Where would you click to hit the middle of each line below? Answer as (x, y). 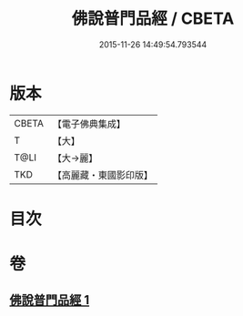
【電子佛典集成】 (89, 124)
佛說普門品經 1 (50, 300)
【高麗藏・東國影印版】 (102, 175)
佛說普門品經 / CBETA (153, 19)
